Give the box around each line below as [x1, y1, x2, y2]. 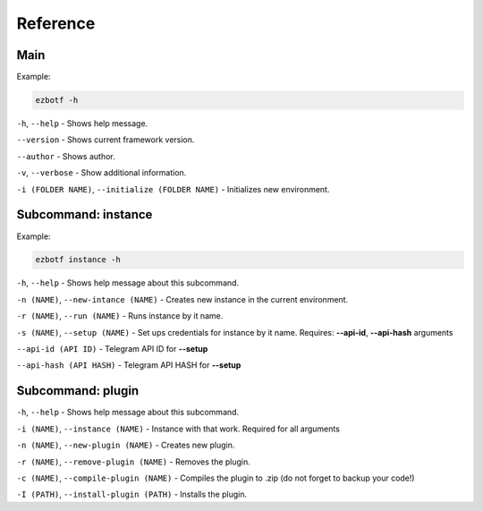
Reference [16, 13, 96, 33]
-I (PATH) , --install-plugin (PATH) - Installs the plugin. [16, 489, 248, 500]
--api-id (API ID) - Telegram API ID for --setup [16, 344, 208, 354]
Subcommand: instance [16, 207, 153, 223]
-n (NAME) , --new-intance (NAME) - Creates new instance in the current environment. [16, 294, 349, 304]
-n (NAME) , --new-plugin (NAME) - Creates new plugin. [16, 439, 235, 451]
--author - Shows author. [16, 150, 115, 161]
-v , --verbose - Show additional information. [16, 167, 187, 178]
